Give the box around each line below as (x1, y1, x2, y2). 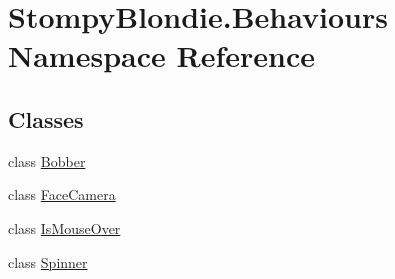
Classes (8, 103, 84, 134)
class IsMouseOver (8, 217, 121, 238)
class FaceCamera (8, 184, 116, 205)
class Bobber (8, 150, 86, 171)
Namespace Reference (8, 35, 315, 76)
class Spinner (8, 251, 88, 272)
